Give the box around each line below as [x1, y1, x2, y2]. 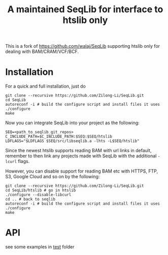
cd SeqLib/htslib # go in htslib [5, 188, 76, 193]
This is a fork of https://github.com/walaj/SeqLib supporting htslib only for [5, 43, 160, 49]
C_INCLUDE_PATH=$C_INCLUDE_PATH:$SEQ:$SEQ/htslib [5, 134, 113, 139]
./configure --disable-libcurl [5, 192, 72, 197]
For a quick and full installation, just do [5, 83, 86, 90]
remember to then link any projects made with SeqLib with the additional [5, 153, 157, 159]
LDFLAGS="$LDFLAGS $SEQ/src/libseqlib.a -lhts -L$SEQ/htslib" [5, 138, 140, 144]
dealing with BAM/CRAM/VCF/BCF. [5, 48, 79, 54]
